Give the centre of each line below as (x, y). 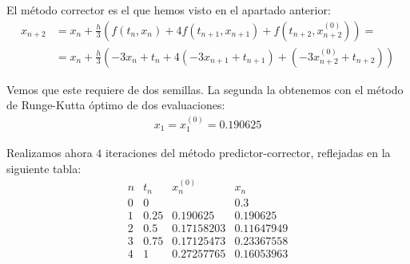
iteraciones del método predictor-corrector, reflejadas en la (248, 153)
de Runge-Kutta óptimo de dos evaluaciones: (116, 105)
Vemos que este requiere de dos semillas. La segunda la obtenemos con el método (205, 89)
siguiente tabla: (44, 168)
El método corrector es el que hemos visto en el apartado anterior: (169, 10)
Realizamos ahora (50, 153)
